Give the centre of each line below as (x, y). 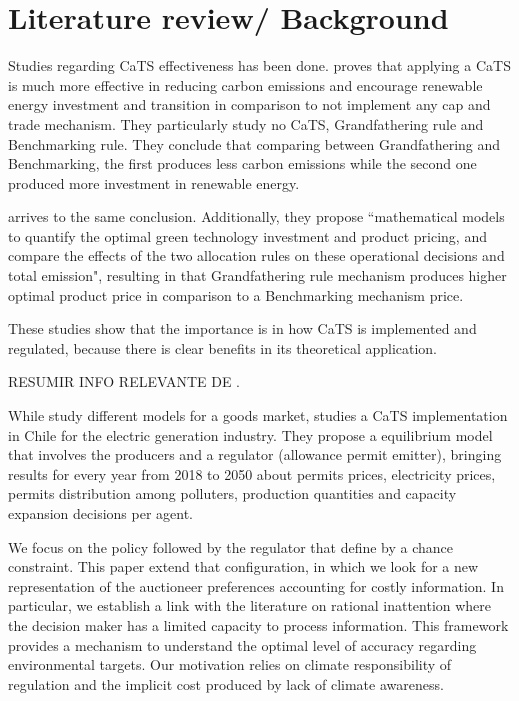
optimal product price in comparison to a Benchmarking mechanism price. (236, 294)
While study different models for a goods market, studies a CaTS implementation (258, 415)
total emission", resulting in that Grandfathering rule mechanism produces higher (257, 275)
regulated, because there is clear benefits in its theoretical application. (223, 347)
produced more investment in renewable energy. (154, 182)
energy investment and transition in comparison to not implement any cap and (249, 104)
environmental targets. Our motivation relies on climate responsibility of (230, 664)
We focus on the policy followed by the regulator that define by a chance (231, 546)
